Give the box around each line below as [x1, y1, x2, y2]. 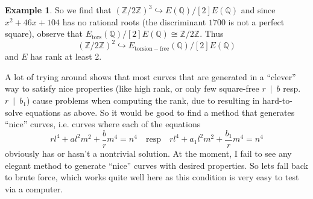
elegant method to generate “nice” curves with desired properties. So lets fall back [5, 159, 308, 171]
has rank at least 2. [30, 50, 102, 63]
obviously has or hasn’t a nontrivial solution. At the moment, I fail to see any [5, 147, 292, 159]
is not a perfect [228, 15, 285, 28]
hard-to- [262, 94, 292, 107]
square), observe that [5, 27, 83, 40]
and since [241, 4, 276, 16]
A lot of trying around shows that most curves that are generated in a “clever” [5, 70, 296, 83]
